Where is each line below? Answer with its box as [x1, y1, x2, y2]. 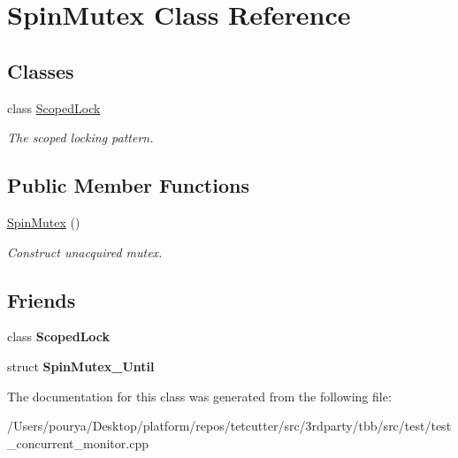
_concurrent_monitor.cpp [7, 433, 149, 452]
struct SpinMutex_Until [7, 356, 155, 375]
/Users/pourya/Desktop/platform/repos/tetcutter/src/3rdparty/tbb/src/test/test [7, 416, 452, 435]
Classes [7, 57, 74, 84]
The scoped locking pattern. [7, 128, 154, 147]
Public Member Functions [7, 172, 249, 199]
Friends [7, 286, 76, 313]
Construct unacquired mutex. [7, 242, 163, 261]
